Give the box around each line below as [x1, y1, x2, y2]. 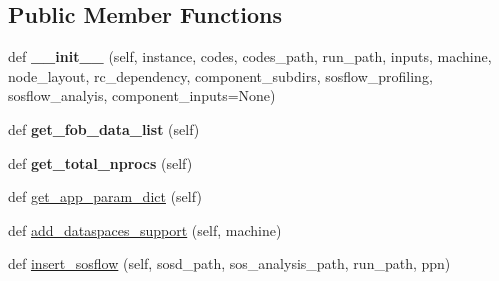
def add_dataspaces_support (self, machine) [8, 219, 282, 240]
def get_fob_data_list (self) [8, 118, 200, 139]
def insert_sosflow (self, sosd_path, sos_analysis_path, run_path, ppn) [8, 253, 451, 274]
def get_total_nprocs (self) [8, 152, 193, 173]
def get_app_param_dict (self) [8, 186, 202, 207]
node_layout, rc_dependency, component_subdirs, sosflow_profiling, [8, 65, 433, 86]
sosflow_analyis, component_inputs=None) [8, 85, 276, 106]
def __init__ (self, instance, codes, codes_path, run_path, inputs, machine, [8, 46, 492, 67]
